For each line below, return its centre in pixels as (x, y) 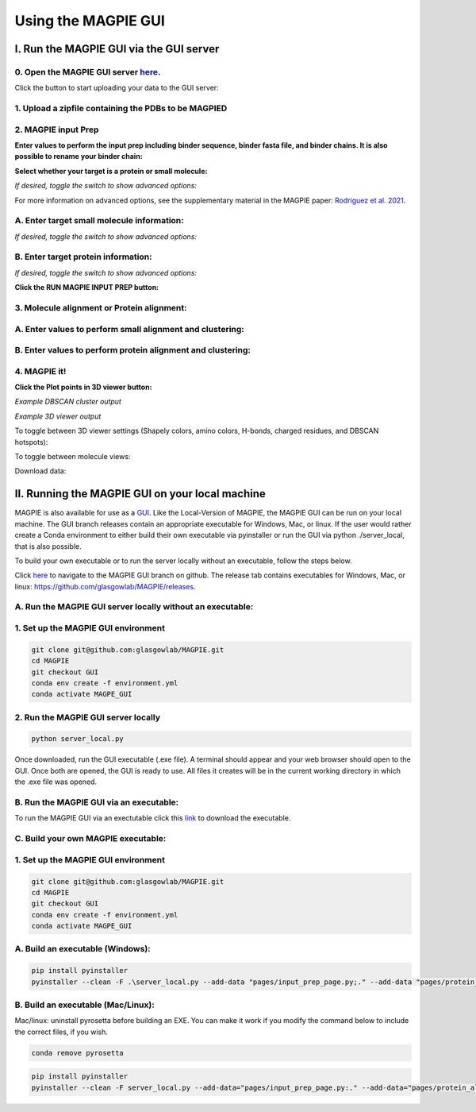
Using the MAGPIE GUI (90, 21)
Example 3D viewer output (58, 416)
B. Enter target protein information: (83, 257)
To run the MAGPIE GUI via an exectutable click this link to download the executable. (153, 818)
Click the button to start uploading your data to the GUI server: (117, 88)
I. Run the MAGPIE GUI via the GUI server (117, 49)
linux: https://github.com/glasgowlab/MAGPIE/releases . (105, 586)
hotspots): (31, 442)
